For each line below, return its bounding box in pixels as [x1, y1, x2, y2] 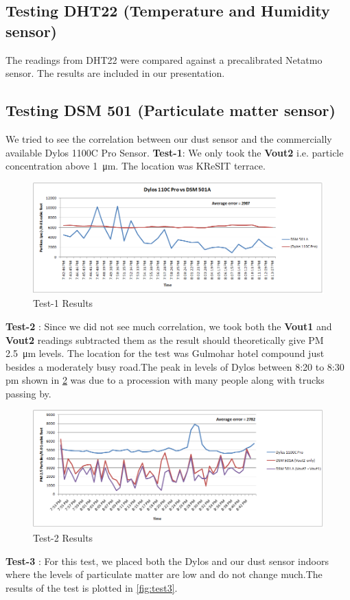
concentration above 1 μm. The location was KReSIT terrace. [5, 159, 266, 173]
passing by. [5, 386, 51, 400]
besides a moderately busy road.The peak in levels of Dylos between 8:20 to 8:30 [5, 359, 345, 373]
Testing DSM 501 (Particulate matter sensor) [5, 100, 336, 121]
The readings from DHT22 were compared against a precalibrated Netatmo [5, 52, 323, 67]
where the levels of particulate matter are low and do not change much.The [5, 567, 323, 581]
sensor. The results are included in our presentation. [5, 66, 225, 80]
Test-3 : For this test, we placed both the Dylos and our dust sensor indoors [5, 553, 329, 568]
